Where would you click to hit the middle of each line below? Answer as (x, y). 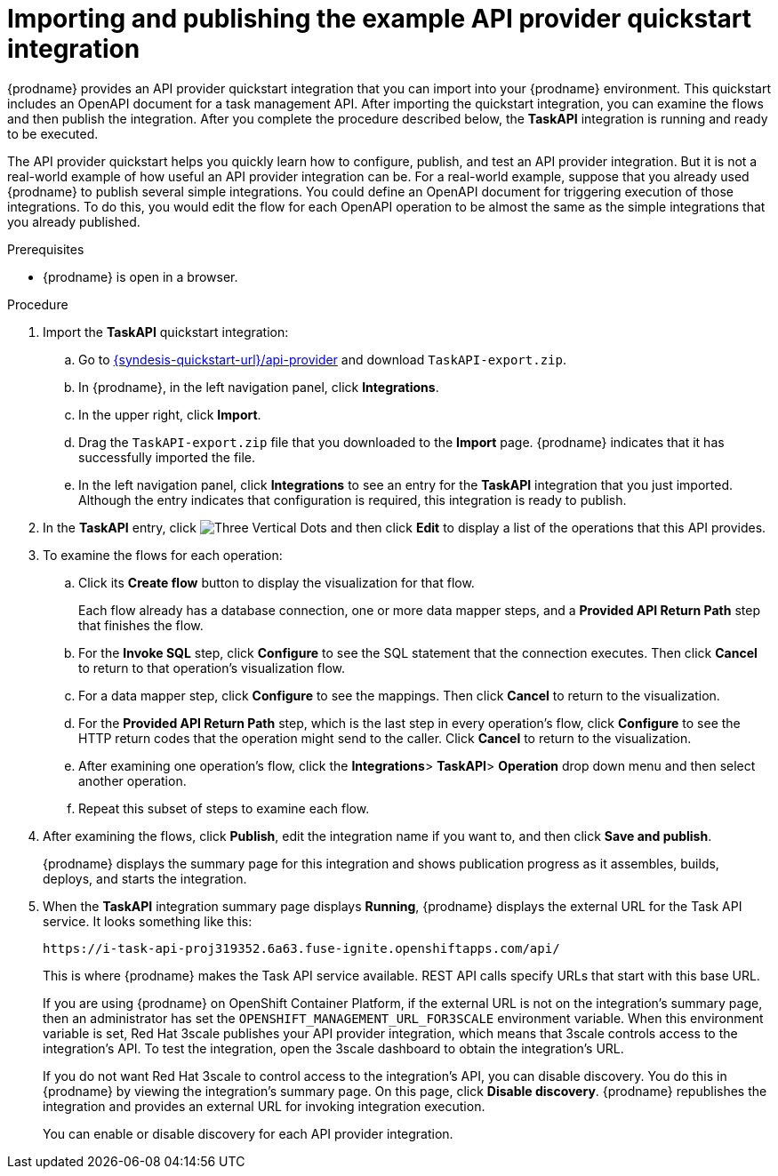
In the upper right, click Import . (170, 414)
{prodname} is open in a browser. (140, 276)
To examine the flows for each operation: (163, 555)
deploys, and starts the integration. (145, 878)
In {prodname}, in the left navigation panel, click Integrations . (259, 387)
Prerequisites (46, 249)
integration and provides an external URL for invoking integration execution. (264, 1106)
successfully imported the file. (167, 457)
